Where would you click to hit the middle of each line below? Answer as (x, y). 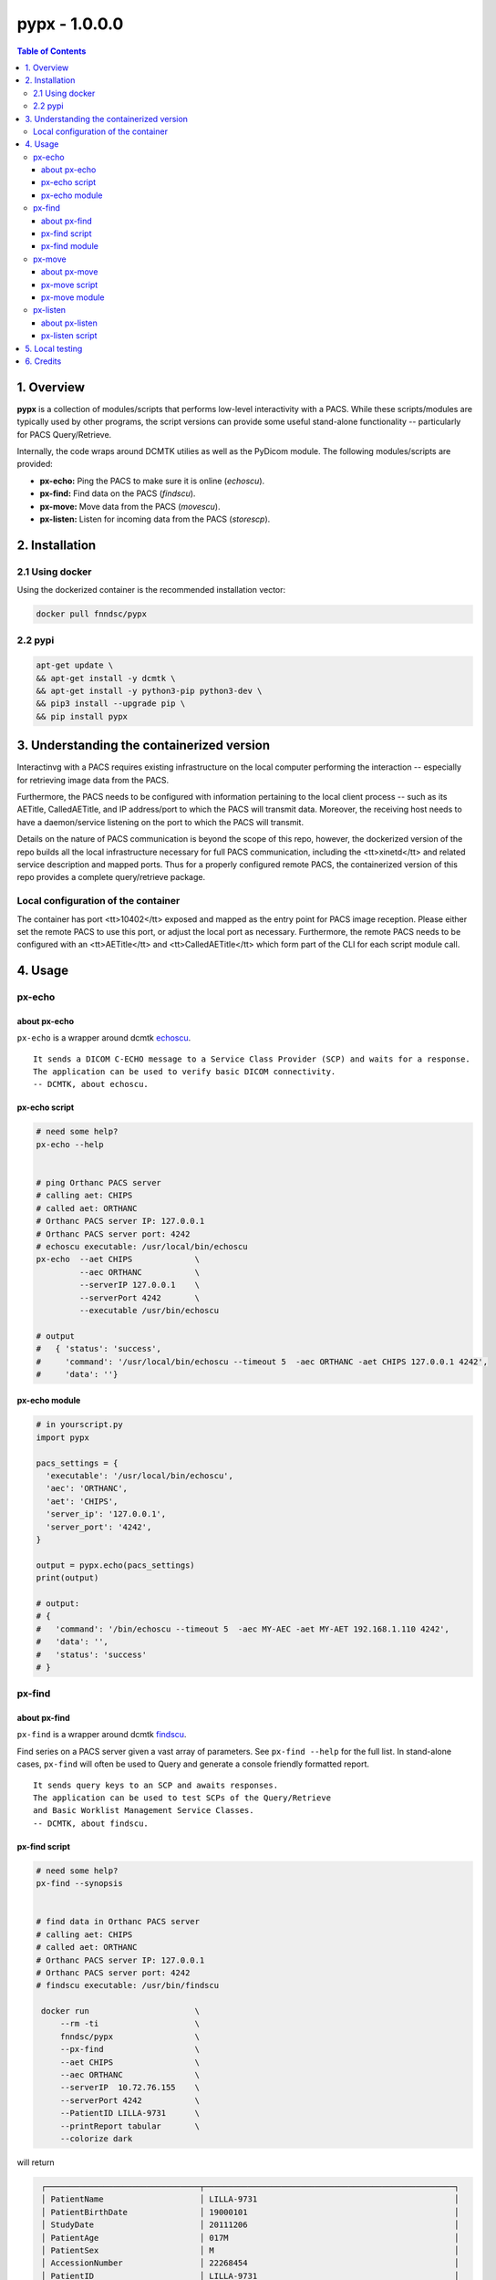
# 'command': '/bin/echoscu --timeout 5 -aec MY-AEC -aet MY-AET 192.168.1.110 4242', (243, 1629)
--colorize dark (96, 2138)
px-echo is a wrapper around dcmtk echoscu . (104, 1038)
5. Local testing (54, 348)
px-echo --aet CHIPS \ (118, 1259)
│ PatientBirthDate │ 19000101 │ (250, 2212)
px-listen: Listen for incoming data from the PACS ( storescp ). (155, 519)
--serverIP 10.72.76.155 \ (130, 2088)
